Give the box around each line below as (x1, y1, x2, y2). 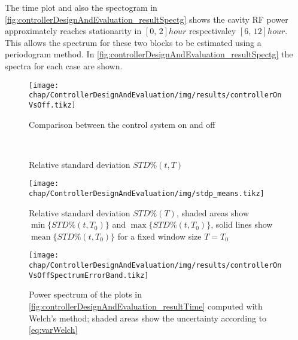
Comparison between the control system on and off (29, 118, 215, 130)
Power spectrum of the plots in (29, 288, 142, 301)
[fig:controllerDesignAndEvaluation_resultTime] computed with (29, 299, 263, 312)
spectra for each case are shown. (5, 59, 123, 72)
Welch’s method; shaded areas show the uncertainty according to (29, 311, 267, 324)
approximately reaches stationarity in (5, 24, 142, 37)
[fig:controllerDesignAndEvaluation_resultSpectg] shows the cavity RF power (5, 13, 288, 25)
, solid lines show (211, 218, 273, 231)
